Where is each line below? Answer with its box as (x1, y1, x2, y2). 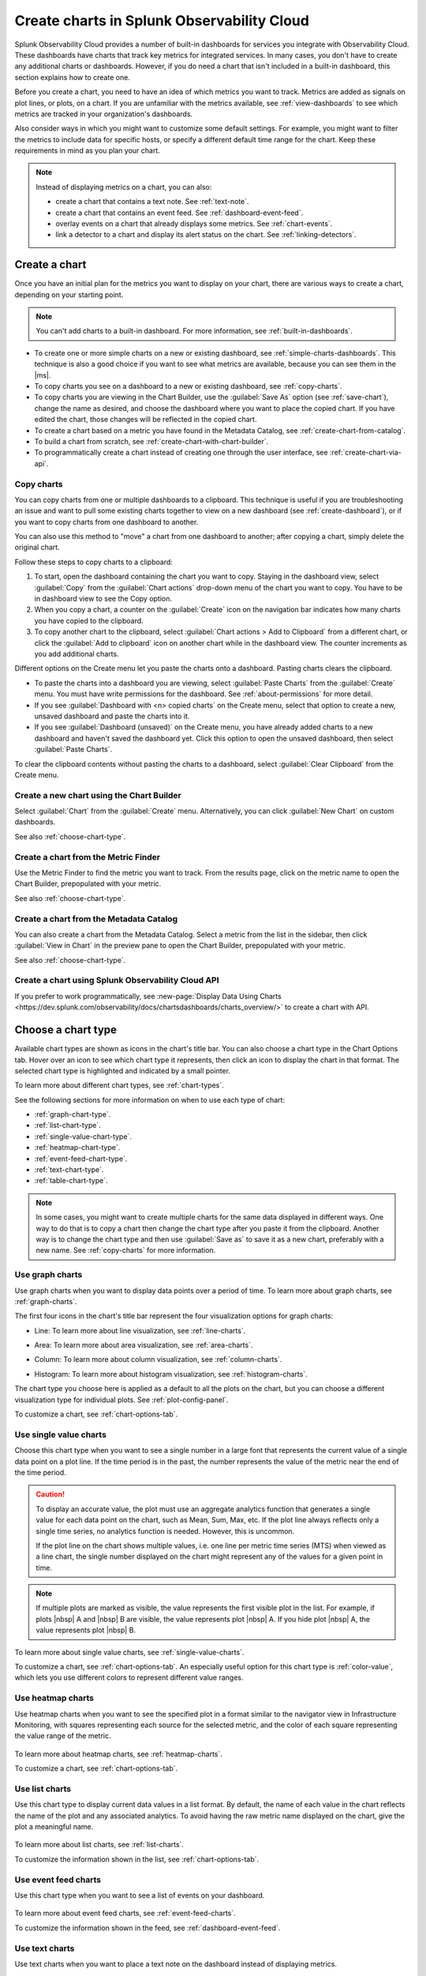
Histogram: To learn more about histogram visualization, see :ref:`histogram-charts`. (34, 1369, 308, 1378)
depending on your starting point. (14, 289, 124, 300)
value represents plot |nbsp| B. (35, 1625, 136, 1635)
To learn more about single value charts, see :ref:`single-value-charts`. (14, 1647, 245, 1657)
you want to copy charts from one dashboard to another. (14, 517, 199, 526)
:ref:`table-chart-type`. (34, 1176, 108, 1186)
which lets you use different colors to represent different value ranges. (14, 1672, 244, 1683)
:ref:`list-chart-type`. (34, 1121, 102, 1130)
